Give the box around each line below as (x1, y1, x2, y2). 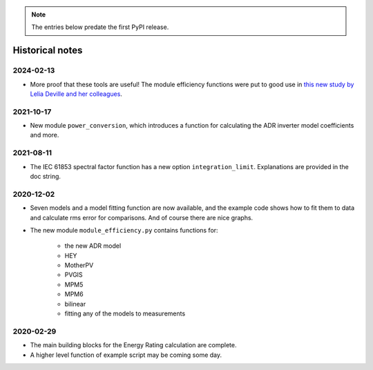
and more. (30, 131, 59, 139)
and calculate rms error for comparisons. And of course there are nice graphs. (30, 213, 254, 222)
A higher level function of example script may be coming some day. (30, 351, 222, 359)
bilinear (64, 300, 86, 308)
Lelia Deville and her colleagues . (30, 90, 122, 98)
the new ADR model (64, 242, 122, 250)
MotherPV (64, 261, 94, 269)
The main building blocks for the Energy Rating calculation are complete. (30, 341, 237, 349)
